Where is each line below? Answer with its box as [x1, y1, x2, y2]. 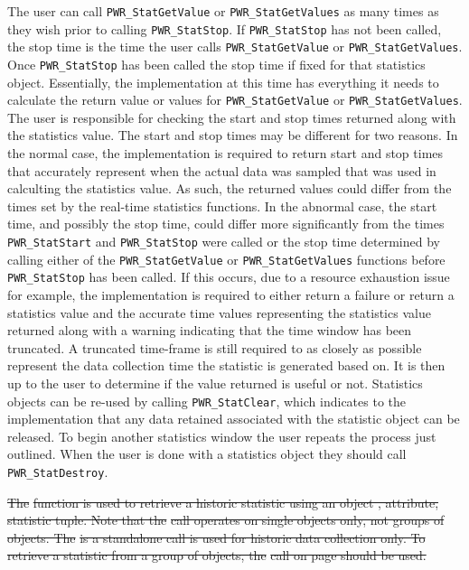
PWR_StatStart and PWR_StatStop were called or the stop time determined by [7, 232, 440, 251]
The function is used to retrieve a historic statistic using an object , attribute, [7, 492, 439, 511]
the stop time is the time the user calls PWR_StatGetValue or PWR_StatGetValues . [7, 37, 463, 56]
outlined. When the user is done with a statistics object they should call [7, 444, 407, 463]
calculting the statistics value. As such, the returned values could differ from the [7, 179, 452, 198]
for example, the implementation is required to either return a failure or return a [7, 285, 455, 304]
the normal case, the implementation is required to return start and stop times [7, 144, 444, 163]
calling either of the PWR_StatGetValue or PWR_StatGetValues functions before [7, 249, 446, 268]
